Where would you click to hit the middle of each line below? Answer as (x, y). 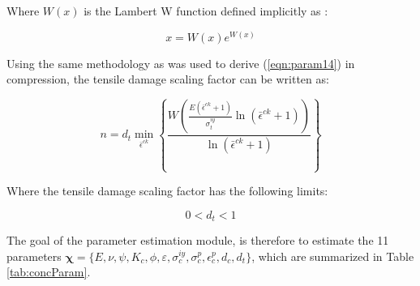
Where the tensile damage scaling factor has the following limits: (167, 191)
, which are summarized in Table (333, 256)
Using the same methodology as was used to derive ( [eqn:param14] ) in (181, 63)
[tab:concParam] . (49, 272)
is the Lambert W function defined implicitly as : (206, 11)
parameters (34, 256)
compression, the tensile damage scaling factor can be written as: (168, 79)
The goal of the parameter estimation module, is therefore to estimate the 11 (198, 240)
